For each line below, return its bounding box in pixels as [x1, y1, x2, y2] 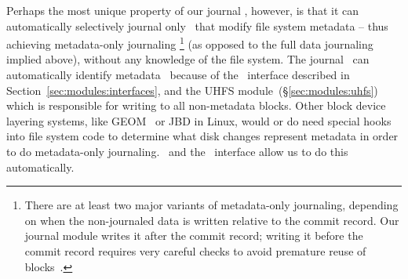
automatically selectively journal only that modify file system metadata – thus [6, 17, 388, 34]
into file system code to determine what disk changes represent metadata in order [6, 128, 399, 144]
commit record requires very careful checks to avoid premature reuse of [24, 242, 366, 259]
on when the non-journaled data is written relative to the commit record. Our [24, 212, 399, 228]
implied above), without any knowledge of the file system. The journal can [6, 51, 370, 67]
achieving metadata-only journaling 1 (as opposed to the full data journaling [6, 34, 373, 52]
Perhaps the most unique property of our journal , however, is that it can [6, 2, 359, 18]
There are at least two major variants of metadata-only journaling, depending [24, 197, 399, 213]
